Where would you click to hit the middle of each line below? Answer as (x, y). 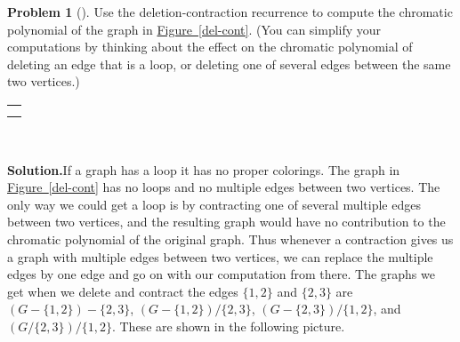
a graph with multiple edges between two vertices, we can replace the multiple (220, 256)
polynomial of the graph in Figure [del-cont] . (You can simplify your (194, 29)
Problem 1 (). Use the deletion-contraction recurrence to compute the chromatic (230, 12)
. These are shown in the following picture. (228, 326)
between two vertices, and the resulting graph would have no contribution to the (226, 222)
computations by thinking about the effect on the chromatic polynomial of (210, 47)
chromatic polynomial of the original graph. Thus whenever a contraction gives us (230, 239)
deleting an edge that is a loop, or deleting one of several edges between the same (229, 64)
